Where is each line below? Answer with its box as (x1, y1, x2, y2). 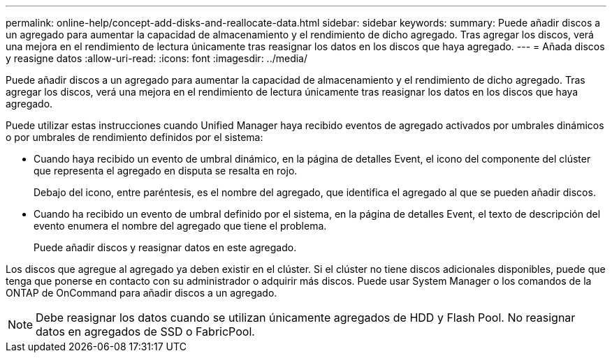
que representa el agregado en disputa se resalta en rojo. (34, 165, 298, 177)
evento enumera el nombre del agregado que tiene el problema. (34, 220, 327, 232)
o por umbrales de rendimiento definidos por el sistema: (6, 131, 263, 143)
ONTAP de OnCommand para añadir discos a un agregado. (6, 287, 277, 299)
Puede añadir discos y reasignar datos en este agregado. (34, 241, 297, 253)
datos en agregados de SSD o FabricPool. (36, 325, 255, 338)
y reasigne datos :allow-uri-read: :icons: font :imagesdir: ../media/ (6, 52, 308, 64)
